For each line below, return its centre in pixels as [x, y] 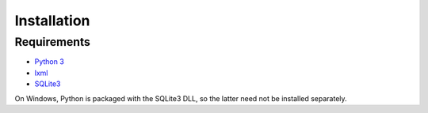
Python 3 [50, 62]
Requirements [53, 42]
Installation [52, 21]
